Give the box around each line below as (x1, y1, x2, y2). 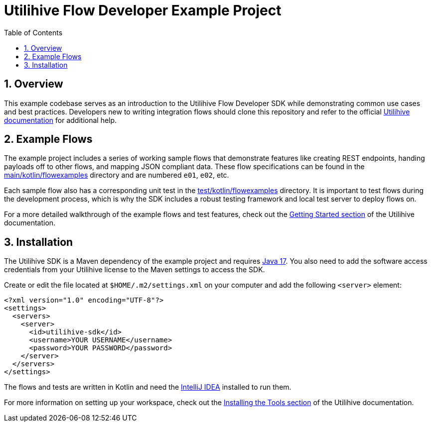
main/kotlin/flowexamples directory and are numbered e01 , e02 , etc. (4, 171, 229, 180)
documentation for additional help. (4, 115, 117, 124)
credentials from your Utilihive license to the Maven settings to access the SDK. (4, 265, 265, 274)
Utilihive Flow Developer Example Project (4, 2, 282, 19)
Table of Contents (4, 28, 63, 37)
